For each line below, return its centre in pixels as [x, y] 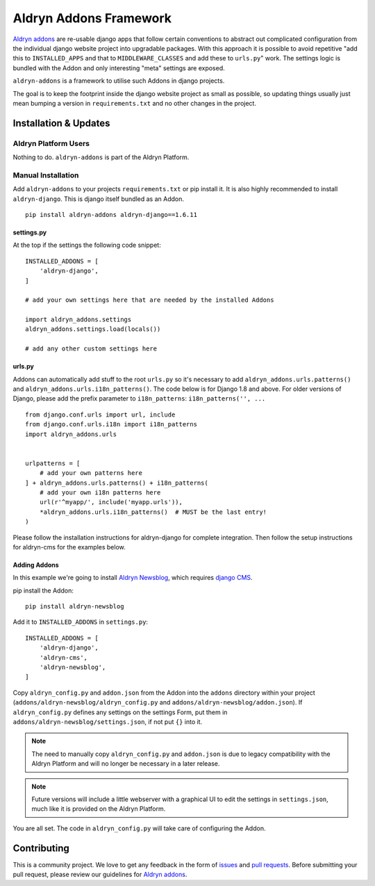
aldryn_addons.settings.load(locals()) [93, 329]
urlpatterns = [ [53, 463]
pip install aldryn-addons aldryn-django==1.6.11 [111, 215]
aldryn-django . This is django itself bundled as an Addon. [98, 199]
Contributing [41, 848]
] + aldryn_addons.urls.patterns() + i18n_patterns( [117, 483]
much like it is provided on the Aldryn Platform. [99, 809]
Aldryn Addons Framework [92, 18]
